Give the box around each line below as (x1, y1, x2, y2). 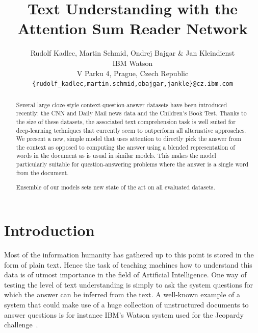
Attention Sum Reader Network (17, 18, 248, 39)
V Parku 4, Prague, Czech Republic (76, 67, 189, 78)
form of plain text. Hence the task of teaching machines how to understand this (4, 259, 252, 270)
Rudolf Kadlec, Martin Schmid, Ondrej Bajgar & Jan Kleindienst (30, 47, 235, 58)
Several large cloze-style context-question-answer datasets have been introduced (16, 100, 227, 109)
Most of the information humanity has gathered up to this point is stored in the (4, 249, 254, 259)
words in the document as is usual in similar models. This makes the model (16, 151, 216, 160)
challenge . (4, 319, 38, 330)
